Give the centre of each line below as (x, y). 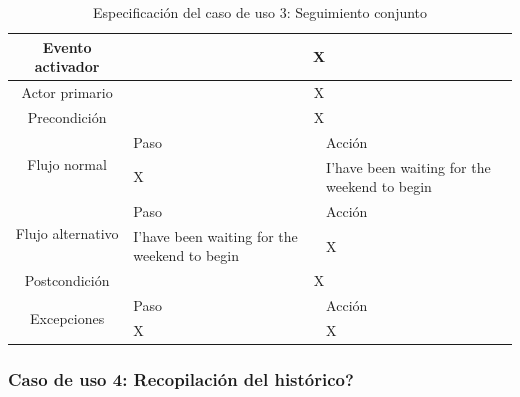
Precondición (67, 116)
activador (67, 66)
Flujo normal (67, 163)
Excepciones (67, 317)
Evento (67, 46)
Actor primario (67, 92)
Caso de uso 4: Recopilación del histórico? (181, 378)
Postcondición (67, 280)
